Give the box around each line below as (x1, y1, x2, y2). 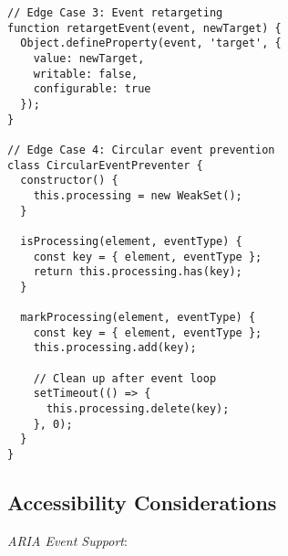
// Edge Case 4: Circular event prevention (7, 143, 275, 156)
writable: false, (33, 67, 139, 80)
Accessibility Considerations (7, 488, 277, 517)
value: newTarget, (33, 51, 145, 65)
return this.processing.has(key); (33, 265, 242, 279)
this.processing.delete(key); (46, 402, 230, 416)
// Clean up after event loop (33, 371, 217, 385)
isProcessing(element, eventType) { (20, 234, 242, 248)
